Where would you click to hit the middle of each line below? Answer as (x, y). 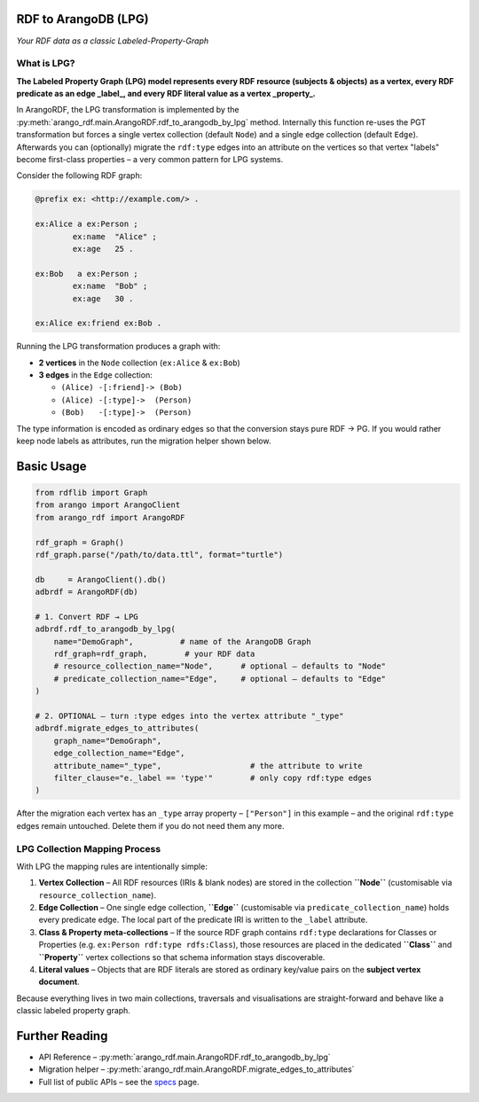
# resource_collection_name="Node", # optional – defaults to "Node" (220, 666)
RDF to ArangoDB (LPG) (83, 19)
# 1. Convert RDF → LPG (87, 617)
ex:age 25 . (103, 249)
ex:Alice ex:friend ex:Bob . (98, 323)
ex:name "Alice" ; (114, 236)
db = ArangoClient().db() (101, 579)
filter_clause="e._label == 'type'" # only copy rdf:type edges (213, 778)
